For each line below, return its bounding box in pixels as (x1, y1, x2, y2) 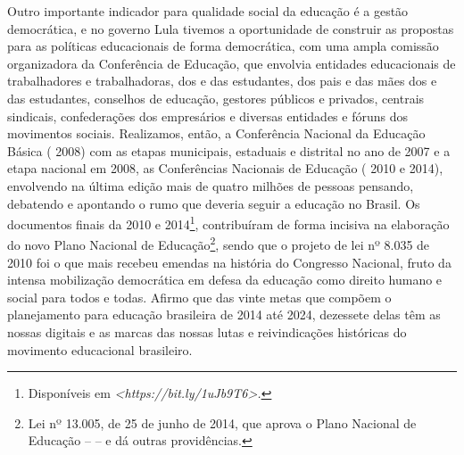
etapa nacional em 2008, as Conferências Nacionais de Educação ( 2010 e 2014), (7, 159, 443, 178)
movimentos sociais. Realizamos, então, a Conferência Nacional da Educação (7, 124, 426, 143)
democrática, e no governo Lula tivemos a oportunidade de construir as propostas (7, 19, 454, 37)
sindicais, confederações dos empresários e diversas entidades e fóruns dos (7, 106, 408, 125)
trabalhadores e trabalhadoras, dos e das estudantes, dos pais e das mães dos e (7, 71, 437, 90)
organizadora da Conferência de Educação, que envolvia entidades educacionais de (7, 54, 456, 72)
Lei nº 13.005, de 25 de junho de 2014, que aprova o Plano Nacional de (28, 413, 417, 432)
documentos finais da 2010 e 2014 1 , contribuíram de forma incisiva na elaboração (7, 212, 450, 233)
